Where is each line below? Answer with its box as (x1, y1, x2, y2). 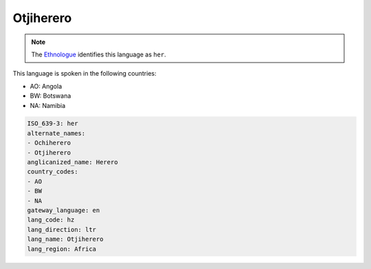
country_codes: (27, 168, 78, 175)
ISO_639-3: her (27, 120, 78, 127)
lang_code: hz (27, 216, 75, 224)
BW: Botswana (30, 92, 71, 100)
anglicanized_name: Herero (27, 158, 118, 166)
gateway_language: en (27, 206, 100, 214)
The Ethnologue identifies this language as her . (31, 50, 166, 58)
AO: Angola (30, 82, 63, 90)
